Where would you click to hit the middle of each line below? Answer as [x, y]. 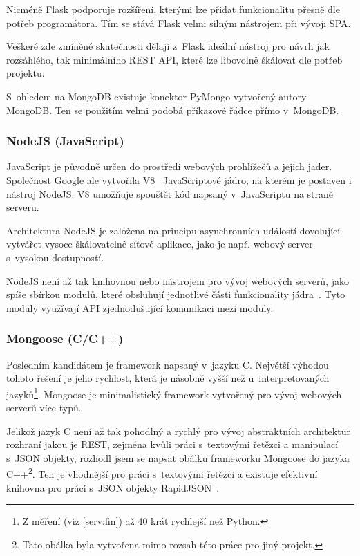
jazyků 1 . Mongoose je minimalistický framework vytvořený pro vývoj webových [174, 393]
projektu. [26, 73]
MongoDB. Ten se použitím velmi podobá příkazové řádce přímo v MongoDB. [173, 110]
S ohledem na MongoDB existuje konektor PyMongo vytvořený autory [157, 96]
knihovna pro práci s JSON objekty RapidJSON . [113, 487]
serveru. [23, 207]
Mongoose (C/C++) [65, 339]
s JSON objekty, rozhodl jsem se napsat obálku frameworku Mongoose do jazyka [178, 457]
